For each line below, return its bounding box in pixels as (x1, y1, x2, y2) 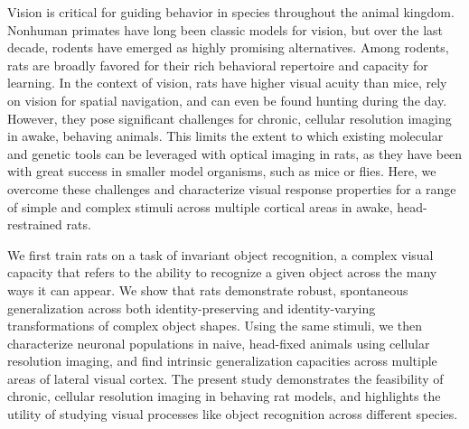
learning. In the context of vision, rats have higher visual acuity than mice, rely (7, 73, 447, 92)
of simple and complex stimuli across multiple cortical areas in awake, (7, 197, 393, 216)
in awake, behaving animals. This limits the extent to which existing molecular (7, 126, 444, 145)
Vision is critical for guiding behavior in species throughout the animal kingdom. (7, 3, 455, 21)
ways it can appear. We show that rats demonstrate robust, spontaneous (7, 280, 408, 299)
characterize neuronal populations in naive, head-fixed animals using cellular (7, 333, 430, 352)
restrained (7, 215, 62, 234)
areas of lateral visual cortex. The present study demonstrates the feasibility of (7, 368, 444, 387)
